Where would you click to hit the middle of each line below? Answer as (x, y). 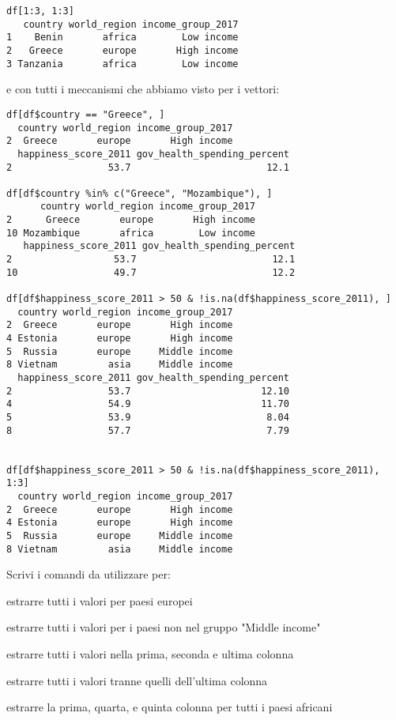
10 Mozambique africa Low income (131, 233)
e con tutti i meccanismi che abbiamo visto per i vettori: (143, 89)
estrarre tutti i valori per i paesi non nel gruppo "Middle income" (164, 627)
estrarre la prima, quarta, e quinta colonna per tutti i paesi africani (170, 707)
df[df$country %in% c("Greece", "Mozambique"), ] (140, 193)
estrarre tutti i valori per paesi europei (100, 600)
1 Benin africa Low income (123, 38)
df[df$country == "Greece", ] (86, 114)
